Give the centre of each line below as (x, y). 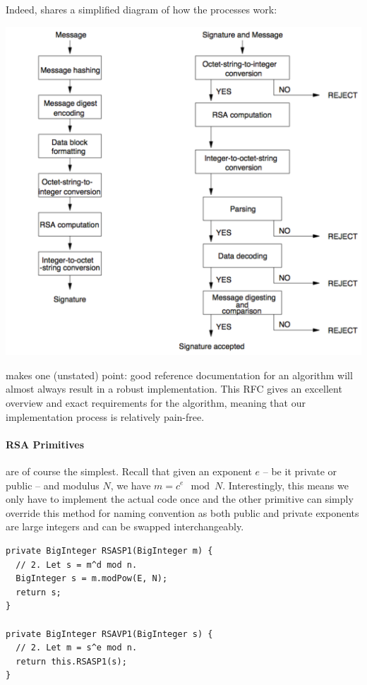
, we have (131, 485)
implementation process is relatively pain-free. (105, 416)
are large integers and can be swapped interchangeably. (125, 526)
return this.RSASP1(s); (71, 661)
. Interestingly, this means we (285, 485)
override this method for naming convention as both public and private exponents (182, 512)
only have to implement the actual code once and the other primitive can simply (180, 499)
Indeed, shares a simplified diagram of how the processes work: (142, 9)
